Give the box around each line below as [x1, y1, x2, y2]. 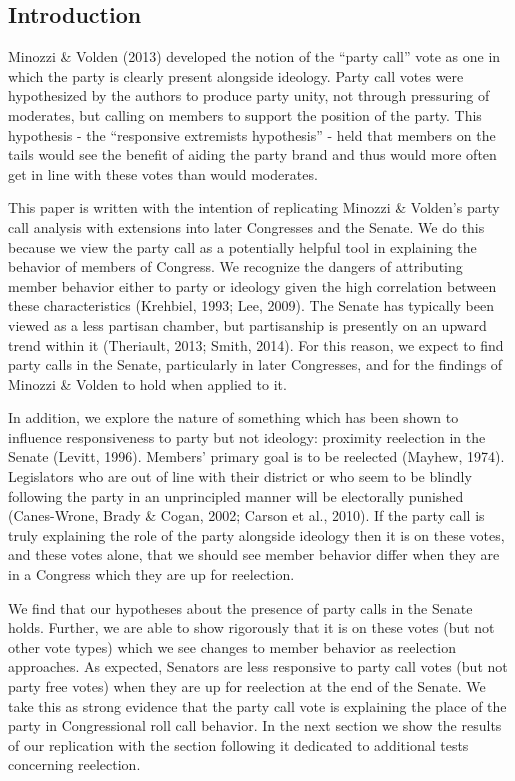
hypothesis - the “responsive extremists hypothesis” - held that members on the [8, 124, 496, 145]
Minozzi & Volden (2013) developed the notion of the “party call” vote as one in [8, 46, 501, 67]
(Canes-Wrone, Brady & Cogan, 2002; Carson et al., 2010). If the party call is [8, 505, 485, 526]
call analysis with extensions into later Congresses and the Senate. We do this [8, 216, 485, 237]
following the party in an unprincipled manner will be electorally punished [8, 485, 464, 506]
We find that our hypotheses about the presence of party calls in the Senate [8, 597, 473, 618]
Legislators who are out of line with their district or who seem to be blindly [8, 466, 472, 487]
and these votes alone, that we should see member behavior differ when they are [8, 544, 500, 565]
